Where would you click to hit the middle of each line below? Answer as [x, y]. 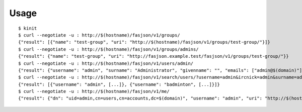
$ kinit [28, 28]
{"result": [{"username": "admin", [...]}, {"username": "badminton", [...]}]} [119, 84]
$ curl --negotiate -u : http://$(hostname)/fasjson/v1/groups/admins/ [108, 49]
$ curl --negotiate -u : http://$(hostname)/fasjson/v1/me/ [94, 91]
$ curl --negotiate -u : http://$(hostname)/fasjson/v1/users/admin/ [106, 63]
